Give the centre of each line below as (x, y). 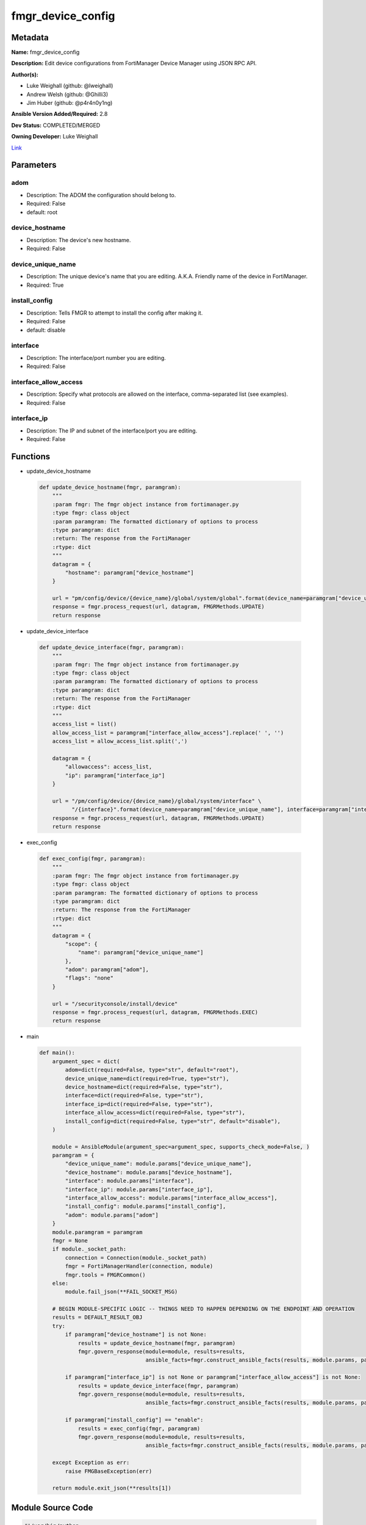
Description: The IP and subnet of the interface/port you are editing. (112, 431)
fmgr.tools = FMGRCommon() (105, 1275)
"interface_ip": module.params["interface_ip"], (139, 1189)
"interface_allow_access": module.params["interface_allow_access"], (171, 1198)
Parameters (34, 165)
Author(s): (25, 74)
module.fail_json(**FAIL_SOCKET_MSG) (121, 1292)
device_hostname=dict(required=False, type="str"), (144, 1087)
